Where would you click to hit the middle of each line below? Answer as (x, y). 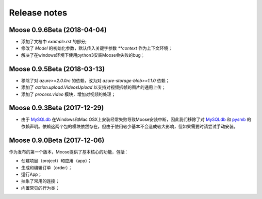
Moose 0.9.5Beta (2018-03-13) (57, 69)
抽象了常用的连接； (40, 181)
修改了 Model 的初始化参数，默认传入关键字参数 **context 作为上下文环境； (97, 48)
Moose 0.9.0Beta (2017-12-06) (57, 140)
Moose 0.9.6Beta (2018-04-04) (58, 30)
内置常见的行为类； (40, 188)
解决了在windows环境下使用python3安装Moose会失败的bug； (83, 55)
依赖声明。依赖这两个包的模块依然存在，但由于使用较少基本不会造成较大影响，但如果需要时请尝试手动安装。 (129, 126)
